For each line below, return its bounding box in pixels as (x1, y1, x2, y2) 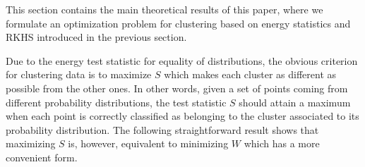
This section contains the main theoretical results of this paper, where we (6, 2, 323, 16)
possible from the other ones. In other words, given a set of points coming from (6, 80, 348, 95)
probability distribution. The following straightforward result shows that (6, 122, 319, 137)
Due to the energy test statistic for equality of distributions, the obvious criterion (6, 53, 358, 68)
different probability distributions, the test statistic (6, 94, 227, 109)
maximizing (6, 136, 56, 151)
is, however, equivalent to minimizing (68, 136, 229, 151)
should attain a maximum (239, 94, 351, 109)
